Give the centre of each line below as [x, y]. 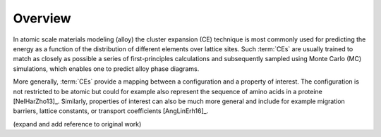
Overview [42, 18]
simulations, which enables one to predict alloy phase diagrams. [106, 68]
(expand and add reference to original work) [77, 124]
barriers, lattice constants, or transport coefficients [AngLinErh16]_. [111, 111]
